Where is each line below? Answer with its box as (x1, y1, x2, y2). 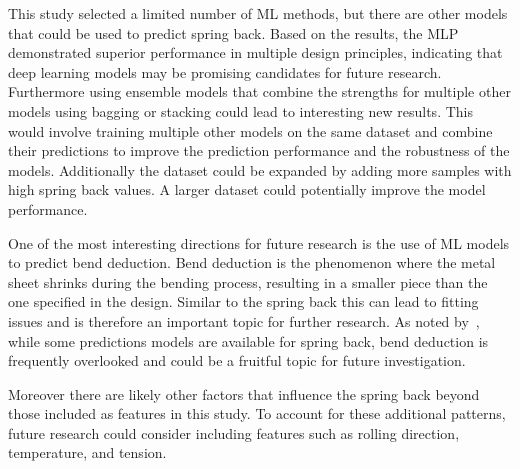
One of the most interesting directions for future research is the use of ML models (8, 232, 510, 253)
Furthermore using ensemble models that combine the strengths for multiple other (8, 81, 511, 102)
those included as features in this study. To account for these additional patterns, (8, 403, 506, 424)
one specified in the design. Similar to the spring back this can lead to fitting (8, 291, 479, 312)
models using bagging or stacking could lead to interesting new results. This (8, 100, 473, 121)
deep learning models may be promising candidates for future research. (8, 61, 442, 82)
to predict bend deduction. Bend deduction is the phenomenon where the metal (8, 252, 496, 273)
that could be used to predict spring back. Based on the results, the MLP (8, 22, 459, 43)
